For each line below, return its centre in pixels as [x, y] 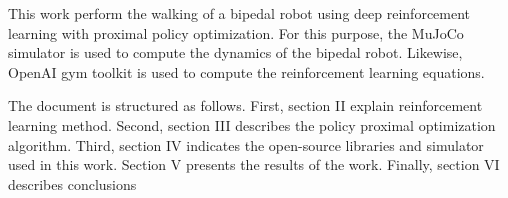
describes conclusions [72, 183]
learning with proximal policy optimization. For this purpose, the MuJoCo [236, 32]
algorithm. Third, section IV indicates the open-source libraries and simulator [246, 144]
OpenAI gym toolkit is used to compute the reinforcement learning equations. [246, 71]
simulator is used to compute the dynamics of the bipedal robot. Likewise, [235, 52]
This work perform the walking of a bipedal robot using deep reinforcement [239, 13]
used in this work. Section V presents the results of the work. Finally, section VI [254, 164]
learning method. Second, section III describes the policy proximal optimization [252, 124]
